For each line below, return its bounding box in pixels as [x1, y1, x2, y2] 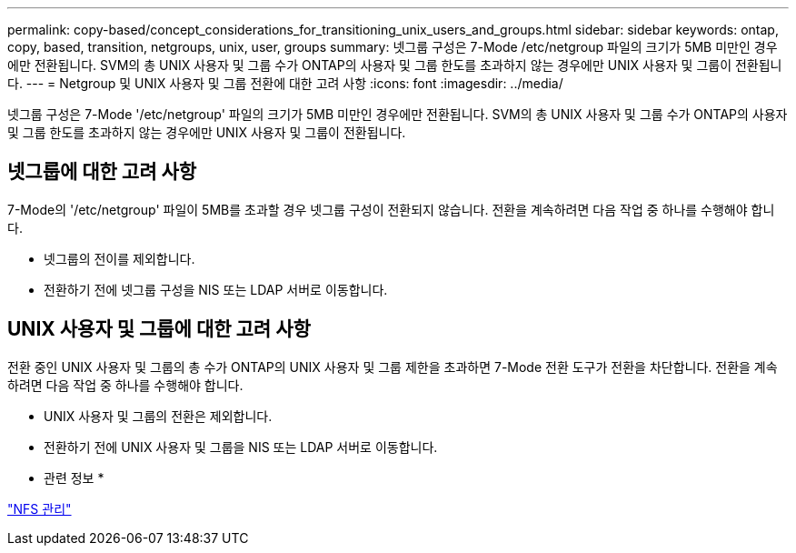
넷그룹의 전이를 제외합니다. [44, 250, 195, 266]
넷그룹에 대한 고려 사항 [7, 160, 197, 184]
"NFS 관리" [7, 500, 72, 517]
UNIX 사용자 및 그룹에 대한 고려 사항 [7, 317, 311, 341]
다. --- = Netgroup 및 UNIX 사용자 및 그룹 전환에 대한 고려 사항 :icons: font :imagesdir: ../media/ [7, 75, 563, 91]
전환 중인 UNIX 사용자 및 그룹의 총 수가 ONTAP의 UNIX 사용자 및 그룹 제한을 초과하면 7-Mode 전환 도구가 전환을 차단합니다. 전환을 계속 [7, 358, 778, 375]
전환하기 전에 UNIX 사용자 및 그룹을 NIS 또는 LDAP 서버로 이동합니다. [44, 438, 438, 455]
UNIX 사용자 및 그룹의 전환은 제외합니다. [44, 407, 273, 424]
